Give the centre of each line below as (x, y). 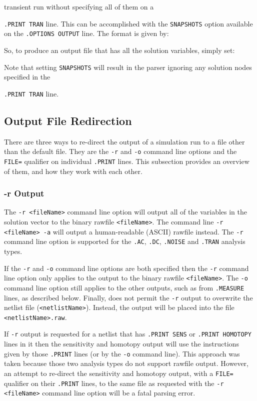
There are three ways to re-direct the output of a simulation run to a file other (124, 141)
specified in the (27, 77)
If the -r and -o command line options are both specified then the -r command (126, 268)
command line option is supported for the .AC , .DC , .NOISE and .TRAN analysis (125, 241)
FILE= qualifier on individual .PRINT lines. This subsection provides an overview (127, 161)
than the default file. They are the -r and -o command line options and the (120, 151)
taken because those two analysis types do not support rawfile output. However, (126, 363)
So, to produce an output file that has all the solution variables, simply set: (119, 50)
